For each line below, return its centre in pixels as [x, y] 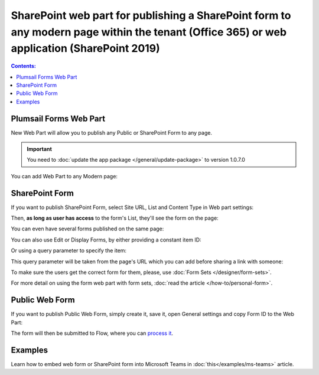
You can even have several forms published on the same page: [87, 229]
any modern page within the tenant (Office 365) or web [149, 32]
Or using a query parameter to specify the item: [69, 250]
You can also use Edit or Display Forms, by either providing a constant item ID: [106, 240]
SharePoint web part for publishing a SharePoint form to [151, 15]
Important [40, 149]
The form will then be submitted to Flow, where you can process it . [92, 333]
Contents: [24, 66]
